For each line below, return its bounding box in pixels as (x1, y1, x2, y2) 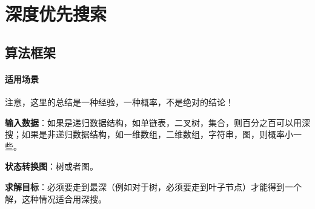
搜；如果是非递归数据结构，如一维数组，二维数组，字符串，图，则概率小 (5, 128, 293, 141)
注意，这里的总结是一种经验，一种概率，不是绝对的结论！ (5, 95, 234, 108)
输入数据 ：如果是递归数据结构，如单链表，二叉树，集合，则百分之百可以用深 (5, 116, 310, 128)
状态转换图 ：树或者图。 (5, 160, 98, 173)
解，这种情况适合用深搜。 (5, 192, 107, 205)
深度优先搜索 (5, 1, 107, 26)
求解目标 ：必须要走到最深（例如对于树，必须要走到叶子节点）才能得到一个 (5, 180, 302, 193)
